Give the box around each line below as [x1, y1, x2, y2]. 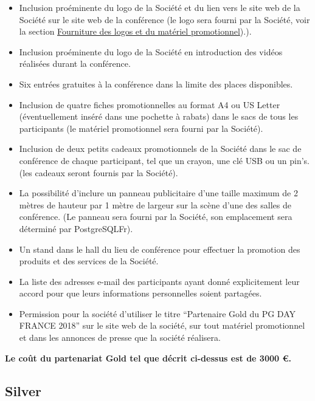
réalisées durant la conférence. [19, 57, 131, 70]
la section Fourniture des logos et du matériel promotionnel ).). [19, 25, 252, 38]
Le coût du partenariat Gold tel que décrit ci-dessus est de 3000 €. [5, 351, 291, 364]
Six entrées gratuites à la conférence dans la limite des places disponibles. [19, 77, 293, 90]
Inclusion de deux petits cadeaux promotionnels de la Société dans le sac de [19, 142, 302, 155]
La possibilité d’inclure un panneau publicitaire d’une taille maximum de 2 [19, 187, 299, 199]
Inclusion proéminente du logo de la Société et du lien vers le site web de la [19, 1, 300, 13]
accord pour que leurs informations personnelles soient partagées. [19, 287, 262, 300]
